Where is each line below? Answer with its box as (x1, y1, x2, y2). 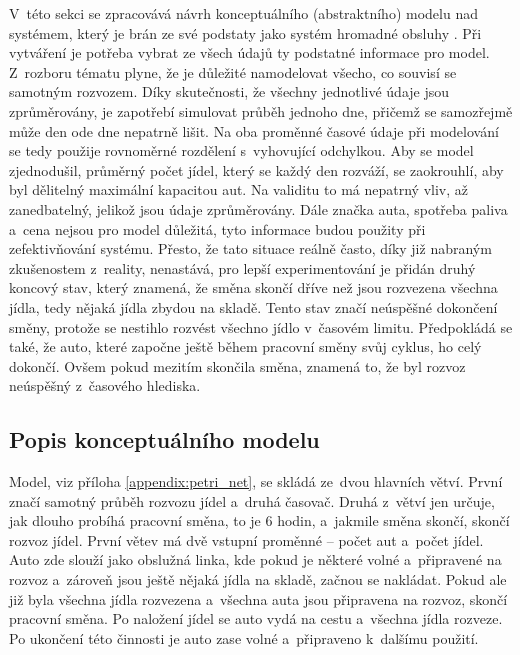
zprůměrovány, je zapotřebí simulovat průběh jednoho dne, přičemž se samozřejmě (9, 100, 513, 121)
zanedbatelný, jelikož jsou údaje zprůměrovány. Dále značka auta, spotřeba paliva (9, 198, 508, 219)
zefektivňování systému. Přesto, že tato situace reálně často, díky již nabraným (9, 238, 492, 259)
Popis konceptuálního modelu (9, 424, 320, 455)
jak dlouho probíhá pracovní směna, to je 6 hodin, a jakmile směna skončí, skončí (9, 510, 510, 531)
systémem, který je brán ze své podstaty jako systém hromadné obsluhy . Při (9, 22, 482, 43)
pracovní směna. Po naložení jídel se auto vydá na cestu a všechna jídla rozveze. (9, 608, 503, 629)
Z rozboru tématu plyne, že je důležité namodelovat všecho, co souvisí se (9, 61, 457, 82)
